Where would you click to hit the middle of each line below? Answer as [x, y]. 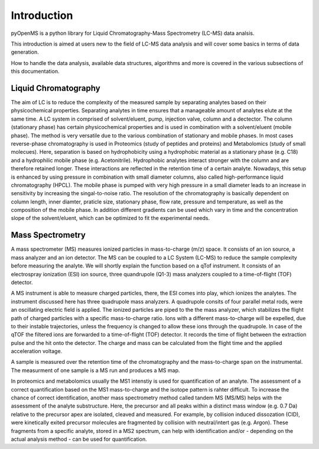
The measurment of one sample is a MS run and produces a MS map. [95, 370]
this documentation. [35, 72]
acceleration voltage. [37, 351]
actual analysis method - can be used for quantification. [79, 439]
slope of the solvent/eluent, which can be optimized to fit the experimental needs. [110, 218]
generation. [25, 52]
